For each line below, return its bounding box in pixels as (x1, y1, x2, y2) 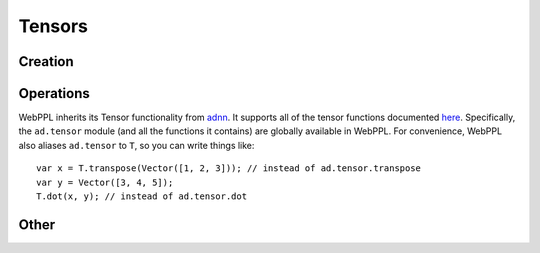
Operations (18, 85, 90, 102)
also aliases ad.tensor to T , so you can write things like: (18, 139, 255, 151)
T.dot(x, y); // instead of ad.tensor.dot (36, 191, 248, 202)
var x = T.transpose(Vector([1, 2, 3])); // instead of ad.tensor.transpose (36, 163, 422, 174)
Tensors (18, 15, 89, 37)
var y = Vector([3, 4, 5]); (36, 176, 174, 188)
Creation (18, 53, 74, 70)
